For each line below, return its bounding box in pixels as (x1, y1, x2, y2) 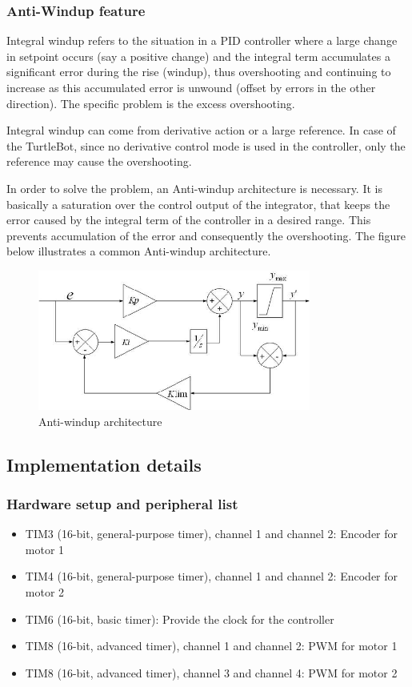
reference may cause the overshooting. (6, 153, 192, 170)
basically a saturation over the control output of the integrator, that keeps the (6, 195, 390, 212)
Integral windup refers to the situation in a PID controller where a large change (6, 32, 398, 49)
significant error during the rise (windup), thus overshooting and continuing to (6, 63, 391, 80)
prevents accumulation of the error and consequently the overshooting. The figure (6, 227, 406, 243)
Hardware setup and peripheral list (6, 493, 238, 513)
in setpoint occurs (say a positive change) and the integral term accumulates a (6, 47, 390, 64)
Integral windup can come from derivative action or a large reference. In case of (6, 122, 396, 139)
